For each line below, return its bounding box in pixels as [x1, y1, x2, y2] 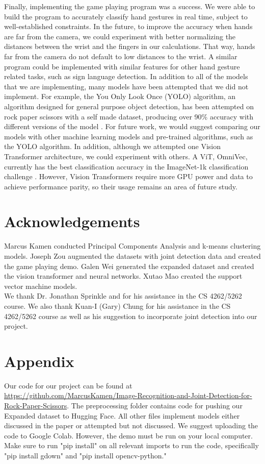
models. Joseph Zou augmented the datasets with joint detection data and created [4, 251, 261, 261]
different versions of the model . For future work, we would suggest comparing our [4, 121, 260, 132]
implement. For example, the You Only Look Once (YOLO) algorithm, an [4, 91, 236, 102]
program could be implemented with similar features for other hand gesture [4, 61, 240, 71]
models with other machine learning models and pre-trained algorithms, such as [4, 131, 253, 141]
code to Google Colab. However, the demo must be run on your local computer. [4, 430, 253, 441]
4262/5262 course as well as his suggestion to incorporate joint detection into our [4, 310, 257, 321]
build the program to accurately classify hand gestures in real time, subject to [4, 11, 248, 21]
